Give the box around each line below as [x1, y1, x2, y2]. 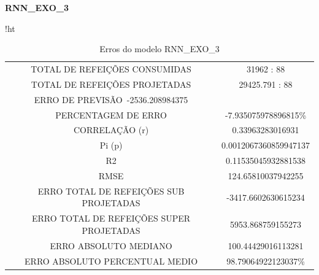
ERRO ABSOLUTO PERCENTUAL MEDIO [25, 254, 198, 267]
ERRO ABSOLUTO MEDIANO [50, 239, 172, 252]
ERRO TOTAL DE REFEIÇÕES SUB [37, 184, 185, 197]
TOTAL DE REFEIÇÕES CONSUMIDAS [31, 63, 191, 76]
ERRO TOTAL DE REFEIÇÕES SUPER [31, 212, 191, 225]
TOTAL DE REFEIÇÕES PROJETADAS [31, 77, 191, 90]
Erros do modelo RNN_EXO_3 [99, 42, 220, 55]
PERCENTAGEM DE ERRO [55, 108, 167, 121]
